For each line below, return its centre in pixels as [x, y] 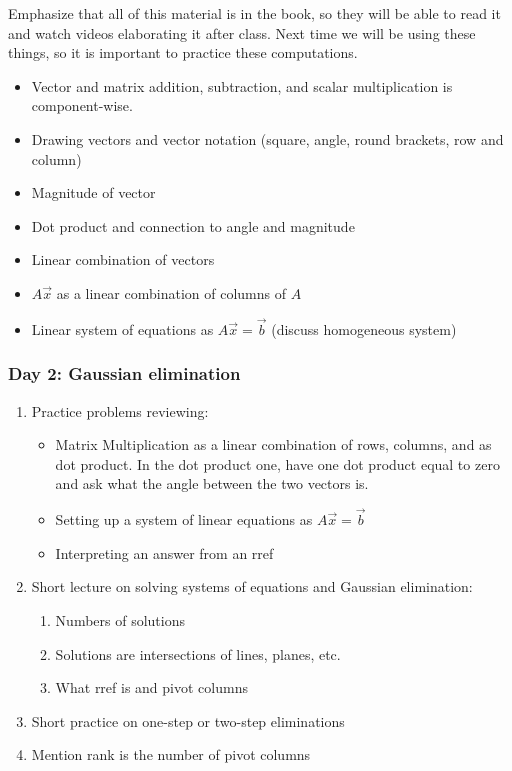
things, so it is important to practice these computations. [183, 52]
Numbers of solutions [120, 619]
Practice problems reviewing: [120, 410]
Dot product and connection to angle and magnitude [193, 225]
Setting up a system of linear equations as [184, 519]
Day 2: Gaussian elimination [124, 373]
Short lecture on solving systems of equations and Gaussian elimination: [252, 586]
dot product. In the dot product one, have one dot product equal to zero [277, 463]
